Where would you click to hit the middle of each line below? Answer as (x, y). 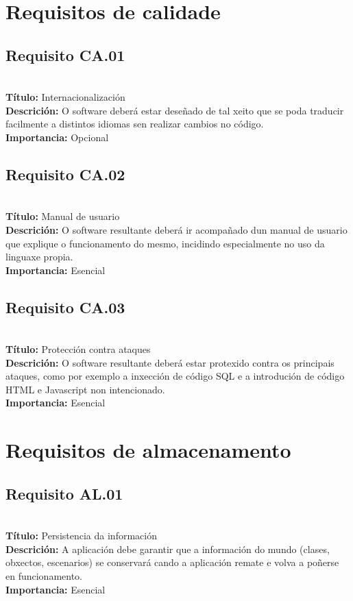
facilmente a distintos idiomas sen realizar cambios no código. (135, 124)
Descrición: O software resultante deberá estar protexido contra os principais (170, 362)
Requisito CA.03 (65, 307)
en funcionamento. (44, 576)
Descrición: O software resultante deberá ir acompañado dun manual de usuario (176, 229)
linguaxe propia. (39, 257)
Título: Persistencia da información (81, 536)
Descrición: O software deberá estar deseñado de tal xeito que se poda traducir (175, 110)
